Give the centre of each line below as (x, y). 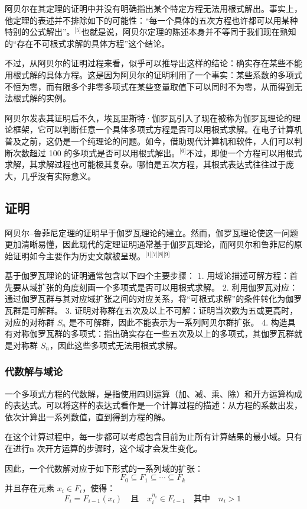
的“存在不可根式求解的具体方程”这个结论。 (87, 43)
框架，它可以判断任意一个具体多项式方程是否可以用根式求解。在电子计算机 (157, 129)
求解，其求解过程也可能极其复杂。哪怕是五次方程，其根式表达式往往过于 (145, 164)
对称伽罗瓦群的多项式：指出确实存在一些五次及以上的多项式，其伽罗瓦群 (153, 334)
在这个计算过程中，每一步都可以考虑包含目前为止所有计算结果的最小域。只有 (153, 436)
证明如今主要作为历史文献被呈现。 (79, 255)
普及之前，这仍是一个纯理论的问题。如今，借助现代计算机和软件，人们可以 (149, 141)
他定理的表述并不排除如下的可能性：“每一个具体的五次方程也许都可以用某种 (151, 20)
